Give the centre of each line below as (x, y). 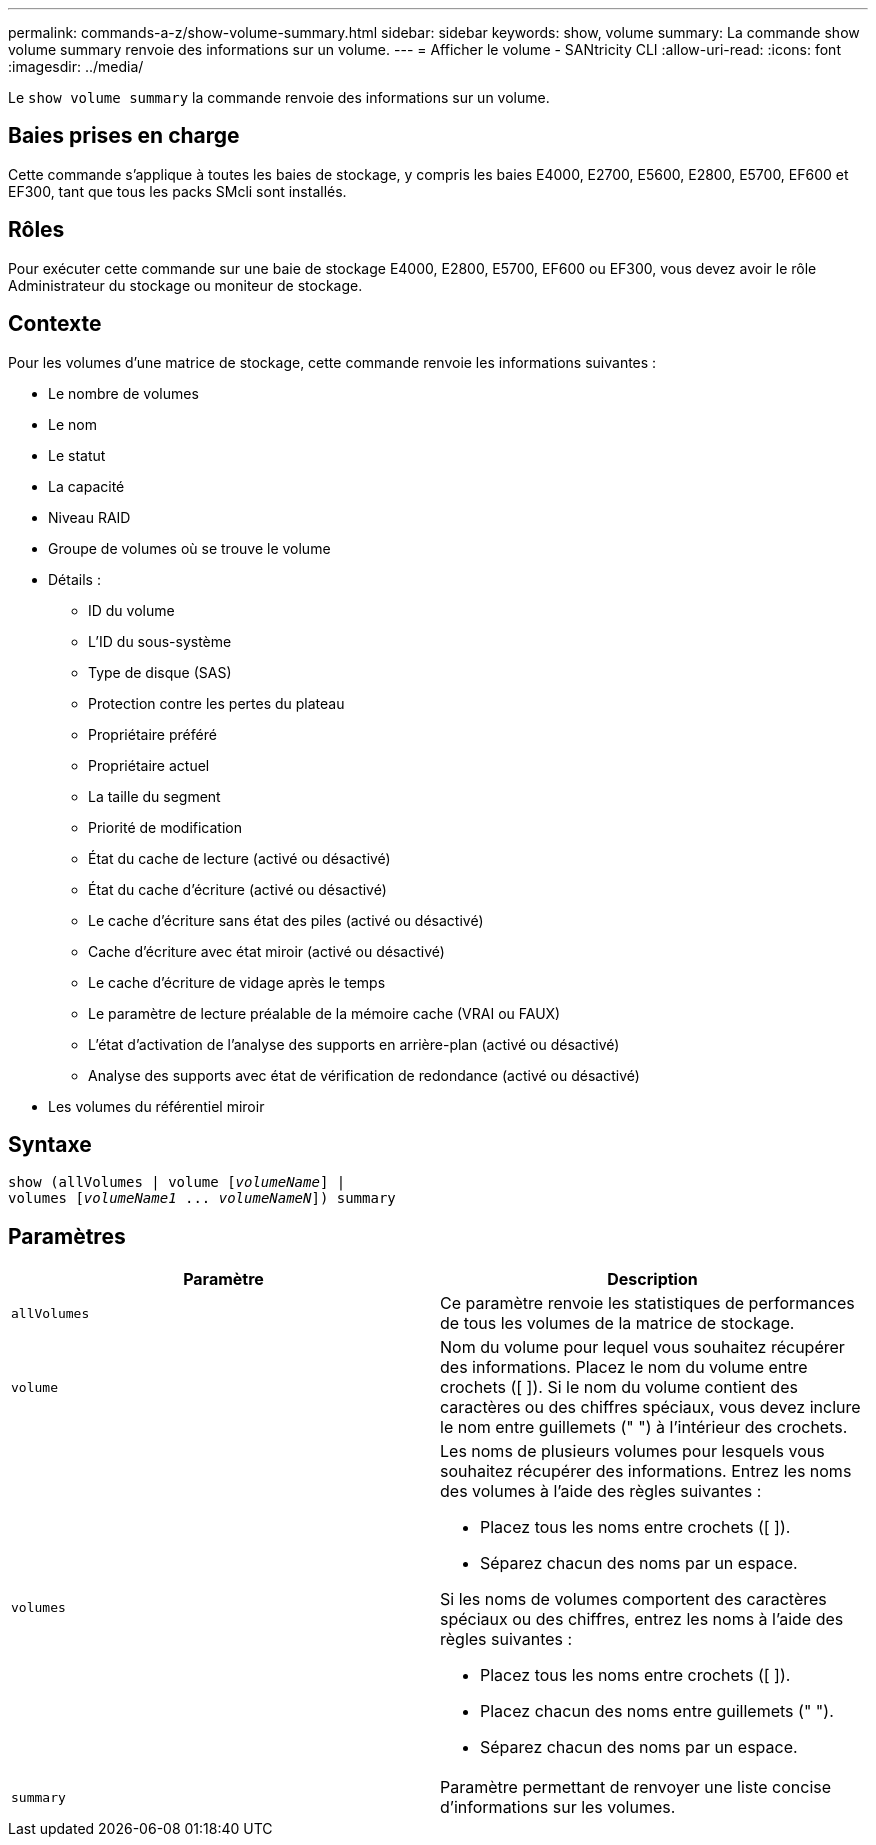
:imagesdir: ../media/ (76, 66)
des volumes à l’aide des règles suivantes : (601, 1491)
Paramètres (67, 1236)
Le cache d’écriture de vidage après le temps (237, 982)
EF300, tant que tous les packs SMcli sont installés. (177, 191)
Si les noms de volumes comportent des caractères (633, 1599)
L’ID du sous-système (160, 641)
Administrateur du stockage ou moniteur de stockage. (185, 285)
